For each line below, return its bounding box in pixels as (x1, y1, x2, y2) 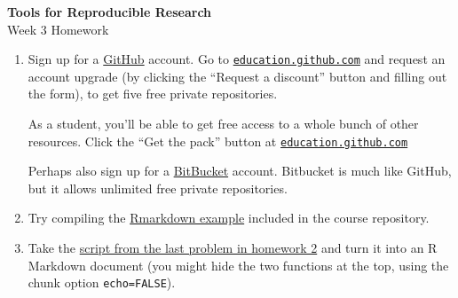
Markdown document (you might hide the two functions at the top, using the (28, 255, 449, 274)
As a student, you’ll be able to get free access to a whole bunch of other (28, 114, 419, 133)
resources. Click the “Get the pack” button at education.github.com (28, 131, 408, 150)
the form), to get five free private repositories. (28, 84, 278, 103)
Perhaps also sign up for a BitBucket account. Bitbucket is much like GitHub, (28, 161, 452, 180)
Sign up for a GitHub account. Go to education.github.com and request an (28, 50, 446, 68)
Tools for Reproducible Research (7, 3, 212, 20)
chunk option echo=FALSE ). (28, 273, 176, 292)
